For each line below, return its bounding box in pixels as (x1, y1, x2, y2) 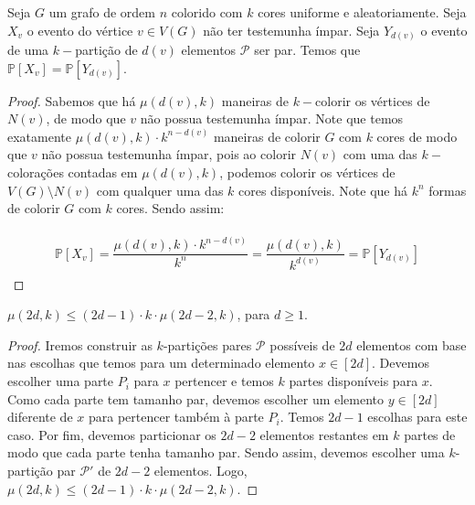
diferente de (7, 407, 73, 426)
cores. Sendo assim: (116, 199, 225, 218)
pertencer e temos (174, 371, 274, 391)
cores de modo (376, 126, 458, 145)
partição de (75, 40, 138, 59)
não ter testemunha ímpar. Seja (203, 20, 380, 39)
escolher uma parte (7, 371, 114, 391)
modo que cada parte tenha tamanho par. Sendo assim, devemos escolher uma (7, 443, 445, 462)
